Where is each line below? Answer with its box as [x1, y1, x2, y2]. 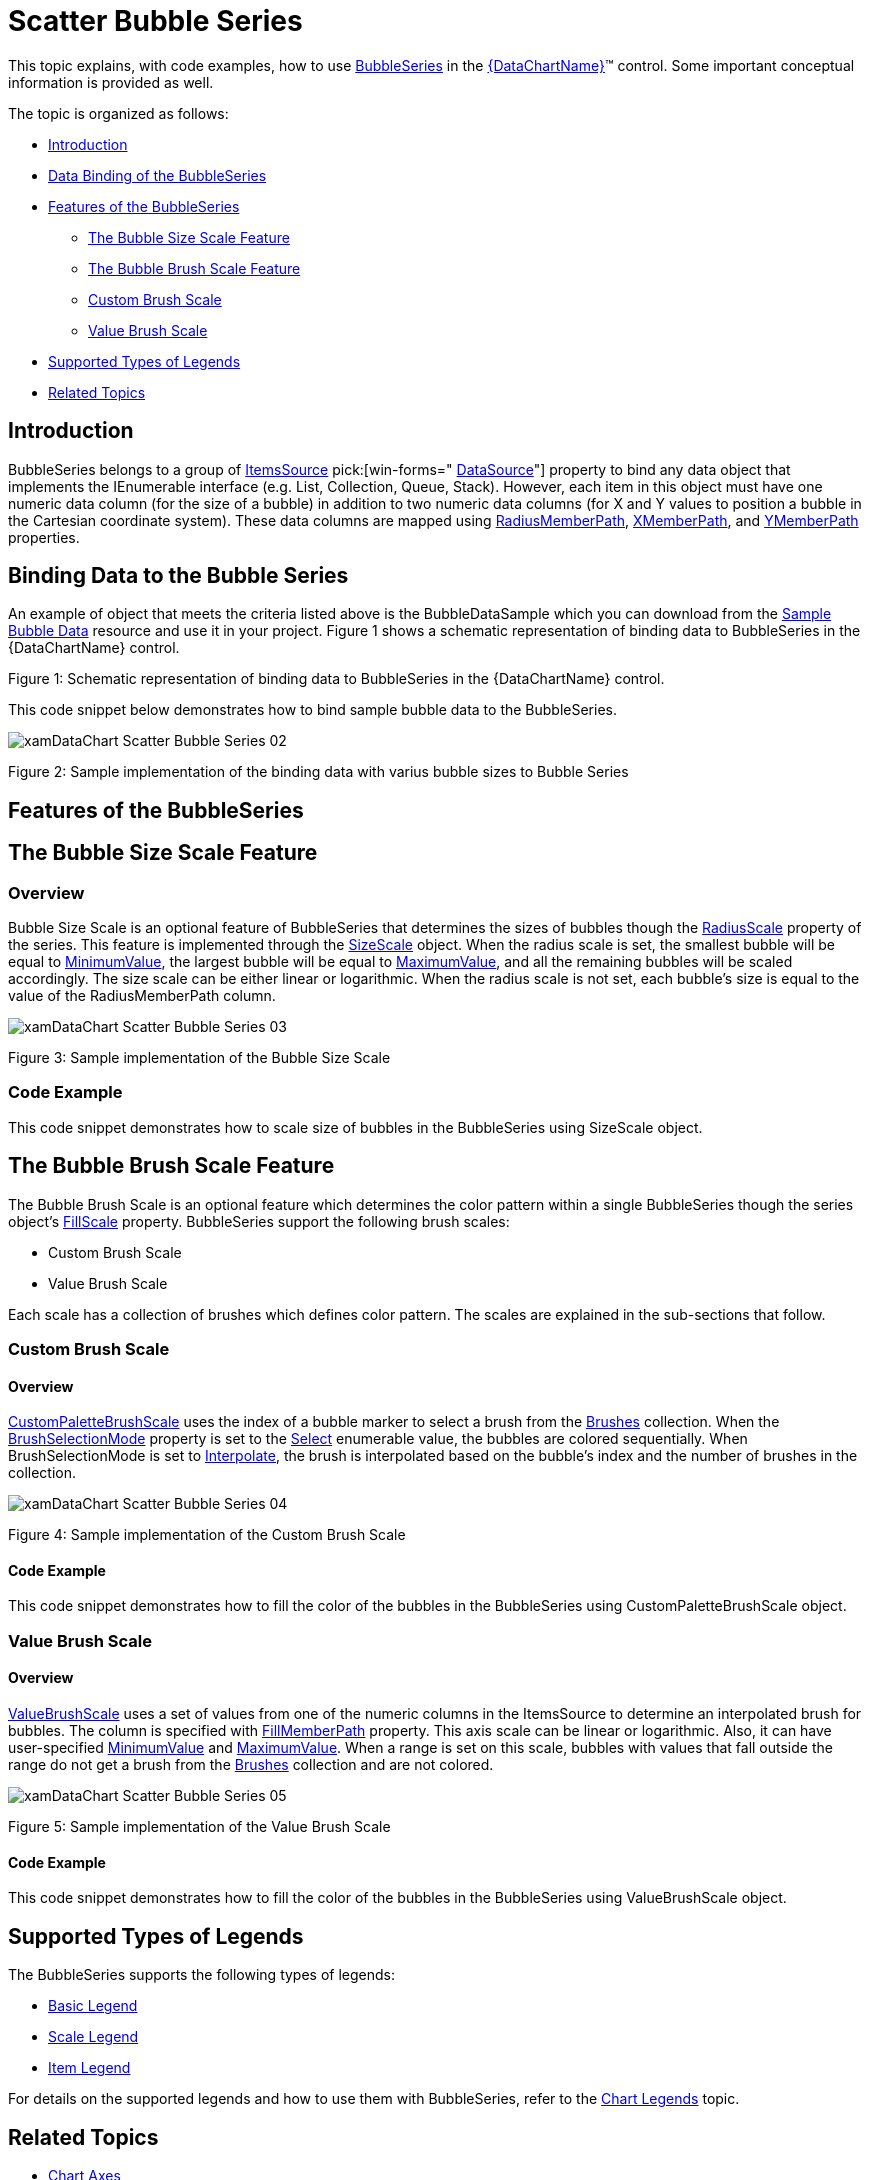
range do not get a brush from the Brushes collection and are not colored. [8, 1756, 494, 1774]
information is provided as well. [8, 73, 214, 91]
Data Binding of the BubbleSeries [48, 166, 267, 184]
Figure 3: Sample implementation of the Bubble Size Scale [8, 1049, 391, 1067]
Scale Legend [48, 2028, 139, 2046]
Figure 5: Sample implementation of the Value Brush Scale [8, 1818, 391, 1836]
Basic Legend [48, 1997, 138, 2015]
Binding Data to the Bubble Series [8, 563, 349, 589]
